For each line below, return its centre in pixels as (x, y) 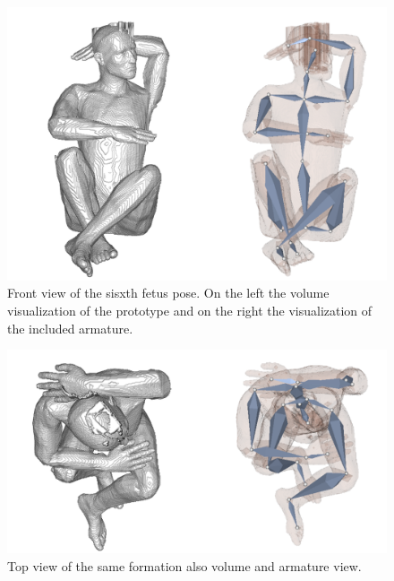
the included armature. (70, 328)
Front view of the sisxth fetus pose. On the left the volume (168, 293)
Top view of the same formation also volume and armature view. (184, 565)
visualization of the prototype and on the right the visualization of (190, 310)
